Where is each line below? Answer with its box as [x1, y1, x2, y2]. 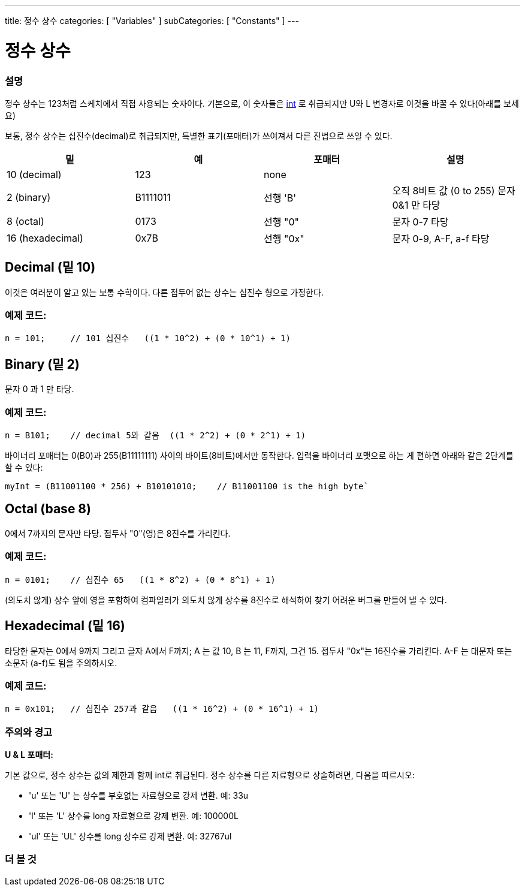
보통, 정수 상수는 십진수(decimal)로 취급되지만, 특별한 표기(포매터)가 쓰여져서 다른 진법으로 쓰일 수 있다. [5, 130, 393, 141]
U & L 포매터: [5, 749, 53, 760]
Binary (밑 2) [5, 356, 80, 372]
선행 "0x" [264, 232, 304, 245]
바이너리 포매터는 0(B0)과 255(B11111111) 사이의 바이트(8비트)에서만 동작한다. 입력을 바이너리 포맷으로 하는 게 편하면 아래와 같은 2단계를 [5, 450, 514, 461]
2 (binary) [7, 191, 51, 203]
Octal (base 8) [5, 501, 91, 517]
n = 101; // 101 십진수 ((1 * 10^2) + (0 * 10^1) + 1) [5, 333, 291, 344]
